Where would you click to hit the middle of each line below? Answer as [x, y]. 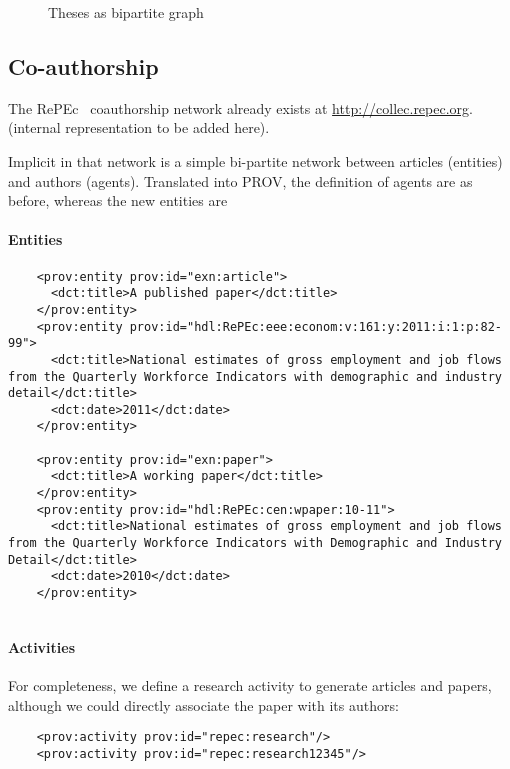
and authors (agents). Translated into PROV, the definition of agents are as [240, 180]
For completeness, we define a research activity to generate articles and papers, [250, 685]
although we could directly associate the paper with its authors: [203, 704]
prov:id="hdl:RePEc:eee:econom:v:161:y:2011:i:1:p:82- [315, 326]
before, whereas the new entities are [118, 200]
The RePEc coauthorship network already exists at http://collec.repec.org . [240, 107]
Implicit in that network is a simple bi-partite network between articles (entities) [255, 160]
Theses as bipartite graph [126, 12]
